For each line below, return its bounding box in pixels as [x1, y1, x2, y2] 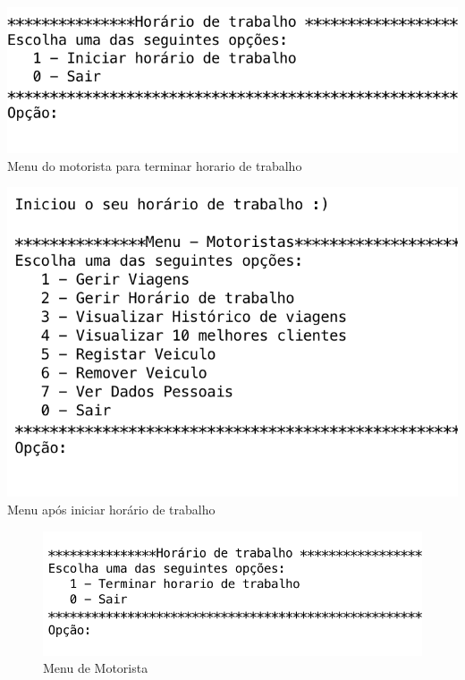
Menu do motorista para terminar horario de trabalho [7, 156, 302, 174]
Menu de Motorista [43, 659, 148, 677]
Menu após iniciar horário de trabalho [7, 500, 216, 519]
